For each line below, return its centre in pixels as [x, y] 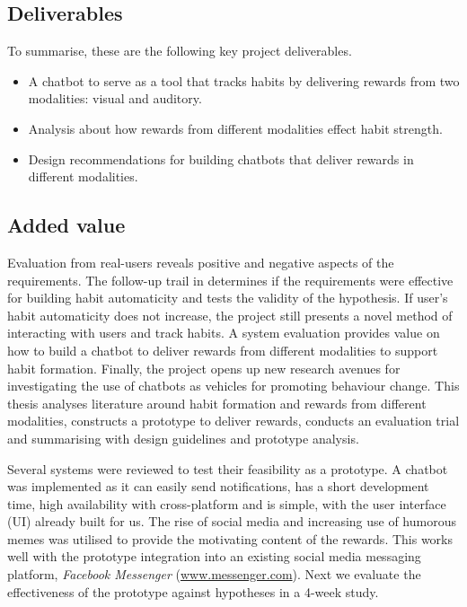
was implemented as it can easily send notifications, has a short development [218, 486]
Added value [66, 225]
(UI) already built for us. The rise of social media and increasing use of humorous [232, 521]
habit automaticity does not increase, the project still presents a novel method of [230, 315]
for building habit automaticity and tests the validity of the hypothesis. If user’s [228, 298]
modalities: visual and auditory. [115, 98]
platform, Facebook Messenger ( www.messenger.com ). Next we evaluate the [214, 574]
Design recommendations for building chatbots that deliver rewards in [221, 158]
